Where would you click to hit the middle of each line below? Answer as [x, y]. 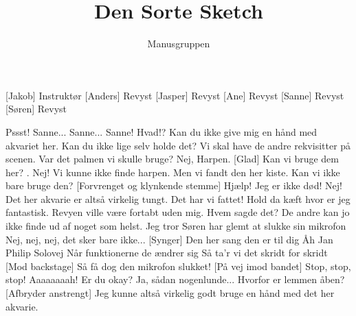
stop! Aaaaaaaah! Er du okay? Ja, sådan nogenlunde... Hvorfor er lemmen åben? [175, 279]
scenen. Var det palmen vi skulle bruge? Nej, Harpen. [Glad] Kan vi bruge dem [172, 159]
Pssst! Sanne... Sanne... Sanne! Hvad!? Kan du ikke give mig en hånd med [162, 131]
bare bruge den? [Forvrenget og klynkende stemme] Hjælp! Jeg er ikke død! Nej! [174, 185]
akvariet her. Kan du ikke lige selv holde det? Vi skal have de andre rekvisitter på [178, 145]
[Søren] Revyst [36, 109]
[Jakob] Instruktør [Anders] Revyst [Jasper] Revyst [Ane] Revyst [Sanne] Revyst [175, 95]
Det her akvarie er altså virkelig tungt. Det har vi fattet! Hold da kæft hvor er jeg [178, 198]
